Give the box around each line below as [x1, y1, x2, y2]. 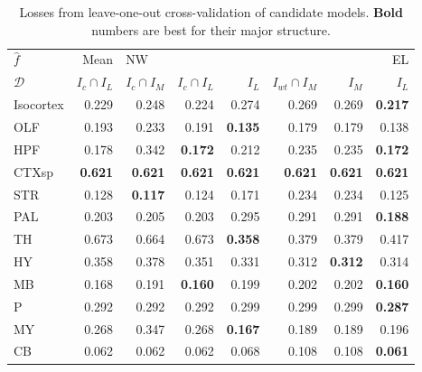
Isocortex [14, 95, 64, 114]
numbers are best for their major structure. [91, 20, 331, 39]
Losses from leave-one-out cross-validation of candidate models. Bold [19, 3, 403, 21]
